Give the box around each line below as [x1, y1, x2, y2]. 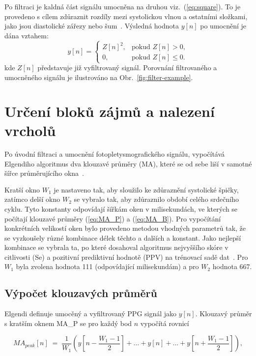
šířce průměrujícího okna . [4, 168, 85, 178]
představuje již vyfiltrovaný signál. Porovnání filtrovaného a [37, 62, 217, 73]
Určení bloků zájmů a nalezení [4, 101, 215, 121]
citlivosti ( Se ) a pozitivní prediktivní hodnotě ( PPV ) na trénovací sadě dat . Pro [4, 251, 248, 262]
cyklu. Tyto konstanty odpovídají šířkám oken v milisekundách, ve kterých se [4, 203, 238, 214]
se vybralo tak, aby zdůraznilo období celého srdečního [74, 194, 239, 204]
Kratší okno [4, 184, 40, 194]
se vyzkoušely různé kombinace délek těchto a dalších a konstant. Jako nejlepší [4, 232, 241, 243]
